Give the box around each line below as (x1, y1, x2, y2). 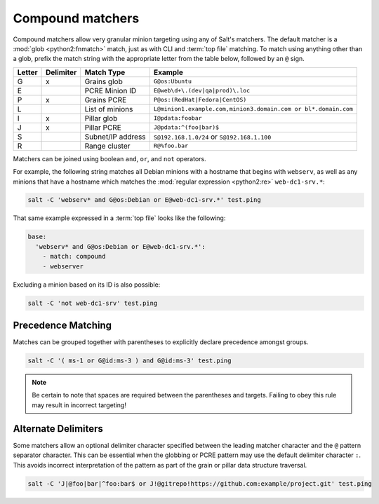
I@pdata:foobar (153, 114, 203, 122)
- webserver (42, 262, 84, 270)
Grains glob (84, 76, 123, 86)
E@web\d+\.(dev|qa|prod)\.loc (153, 87, 251, 95)
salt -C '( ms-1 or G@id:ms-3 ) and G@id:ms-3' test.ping (27, 357, 232, 365)
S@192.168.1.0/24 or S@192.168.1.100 (153, 132, 272, 142)
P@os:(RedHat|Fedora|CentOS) (153, 96, 247, 104)
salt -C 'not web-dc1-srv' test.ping (27, 299, 158, 307)
